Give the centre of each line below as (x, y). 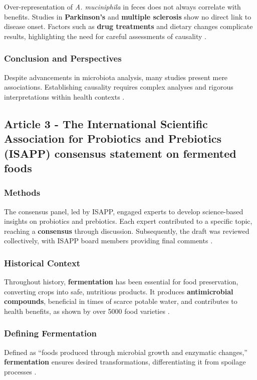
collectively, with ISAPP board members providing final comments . (108, 241)
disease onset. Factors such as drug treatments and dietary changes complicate (128, 26)
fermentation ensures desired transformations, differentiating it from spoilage (125, 362)
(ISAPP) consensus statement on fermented (120, 153)
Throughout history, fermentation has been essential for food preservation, (121, 282)
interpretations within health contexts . (64, 96)
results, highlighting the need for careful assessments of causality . (105, 36)
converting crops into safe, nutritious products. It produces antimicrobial (119, 291)
